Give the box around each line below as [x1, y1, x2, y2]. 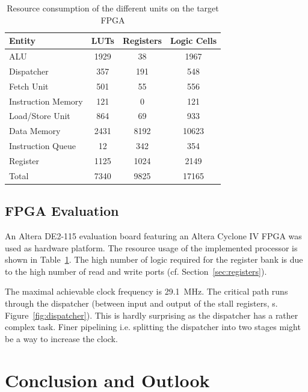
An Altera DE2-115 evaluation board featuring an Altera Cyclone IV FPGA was [5, 230, 302, 242]
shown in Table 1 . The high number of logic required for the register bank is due [5, 253, 303, 266]
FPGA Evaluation [5, 201, 119, 220]
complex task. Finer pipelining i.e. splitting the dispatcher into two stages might [5, 320, 301, 333]
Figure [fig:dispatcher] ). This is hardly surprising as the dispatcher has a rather [5, 308, 298, 321]
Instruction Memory [9, 94, 83, 107]
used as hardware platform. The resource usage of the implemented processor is [5, 241, 298, 254]
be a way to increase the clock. [5, 332, 118, 345]
